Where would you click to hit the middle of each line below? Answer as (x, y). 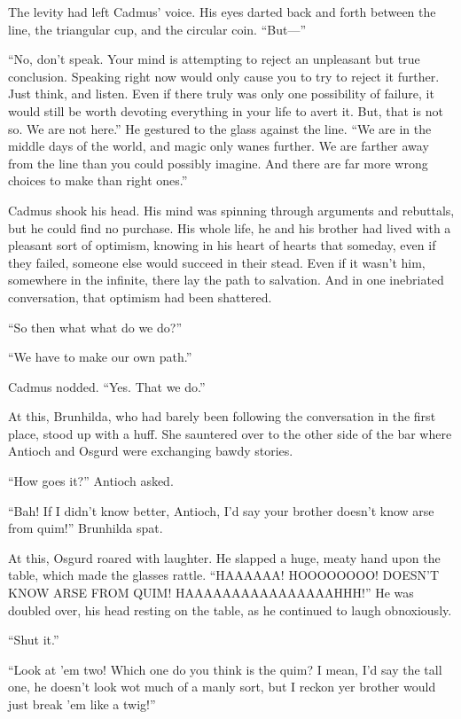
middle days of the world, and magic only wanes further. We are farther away (219, 146)
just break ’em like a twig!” (82, 704)
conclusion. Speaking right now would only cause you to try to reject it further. (224, 76)
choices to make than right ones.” (98, 180)
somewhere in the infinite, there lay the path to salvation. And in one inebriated (226, 280)
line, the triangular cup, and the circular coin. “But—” (157, 29)
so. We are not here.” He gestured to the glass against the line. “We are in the (220, 128)
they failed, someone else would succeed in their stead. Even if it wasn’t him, (217, 262)
